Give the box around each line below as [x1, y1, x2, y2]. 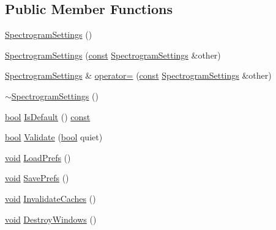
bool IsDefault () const [5, 110, 91, 123]
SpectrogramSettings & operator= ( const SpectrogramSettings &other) [5, 69, 272, 82]
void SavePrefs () [5, 171, 69, 184]
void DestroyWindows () [5, 212, 97, 225]
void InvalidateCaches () [5, 192, 96, 204]
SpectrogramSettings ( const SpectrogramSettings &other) [5, 48, 221, 61]
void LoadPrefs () [5, 151, 71, 164]
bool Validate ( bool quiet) [5, 131, 103, 143]
